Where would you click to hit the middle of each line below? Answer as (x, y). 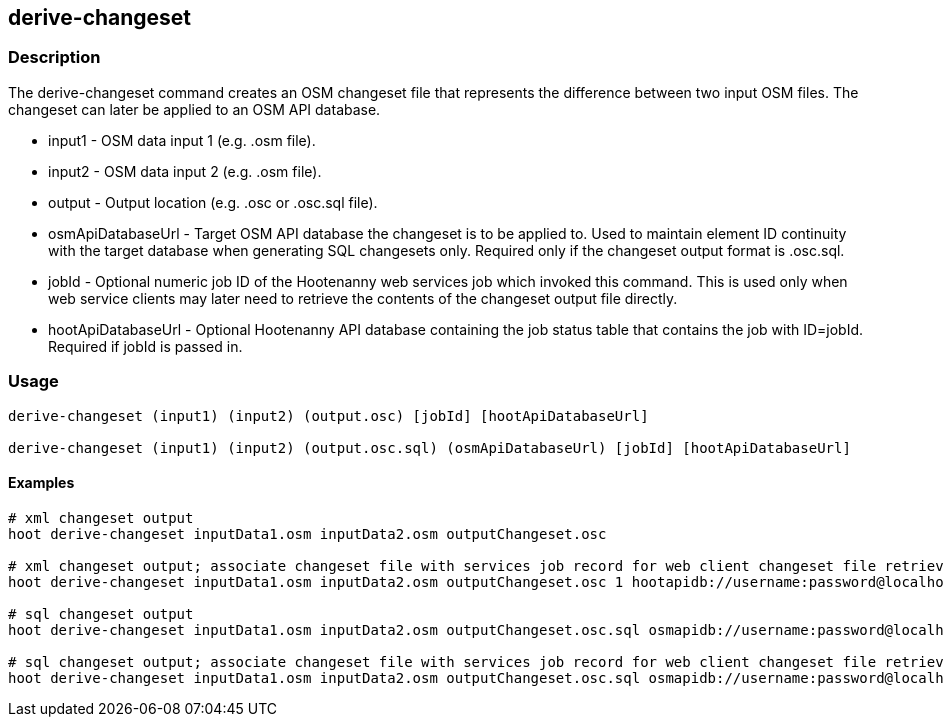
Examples (41, 483)
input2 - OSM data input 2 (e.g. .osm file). (185, 171)
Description (54, 57)
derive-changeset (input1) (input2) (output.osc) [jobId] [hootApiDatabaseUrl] (328, 415)
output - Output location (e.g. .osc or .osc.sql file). (213, 202)
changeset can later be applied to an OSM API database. (194, 109)
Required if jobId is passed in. (145, 346)
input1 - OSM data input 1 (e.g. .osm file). (182, 140)
